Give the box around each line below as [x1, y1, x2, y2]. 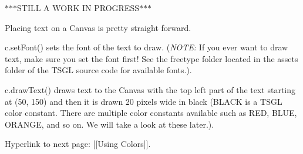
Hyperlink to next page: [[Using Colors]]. [5, 138, 151, 150]
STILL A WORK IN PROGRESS [17, 2, 139, 13]
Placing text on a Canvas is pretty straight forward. [5, 21, 191, 33]
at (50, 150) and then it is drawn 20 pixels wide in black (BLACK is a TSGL [5, 95, 282, 107]
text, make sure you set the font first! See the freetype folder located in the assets [5, 52, 298, 64]
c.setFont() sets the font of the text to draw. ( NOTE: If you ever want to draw [5, 41, 288, 53]
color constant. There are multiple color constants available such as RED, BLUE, [5, 107, 297, 119]
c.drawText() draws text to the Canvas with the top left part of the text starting [5, 83, 296, 95]
